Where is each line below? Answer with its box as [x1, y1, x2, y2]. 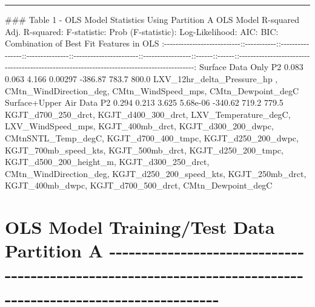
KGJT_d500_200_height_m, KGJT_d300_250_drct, [5, 155, 210, 168]
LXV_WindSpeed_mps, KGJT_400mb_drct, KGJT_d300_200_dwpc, [5, 120, 274, 132]
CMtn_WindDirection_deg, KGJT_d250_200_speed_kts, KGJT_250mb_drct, [5, 167, 307, 179]
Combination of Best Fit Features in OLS [5, 37, 159, 50]
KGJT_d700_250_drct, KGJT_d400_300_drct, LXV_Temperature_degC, [5, 108, 291, 120]
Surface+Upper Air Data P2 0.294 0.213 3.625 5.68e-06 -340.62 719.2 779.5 [5, 96, 283, 109]
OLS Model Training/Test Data [5, 215, 275, 239]
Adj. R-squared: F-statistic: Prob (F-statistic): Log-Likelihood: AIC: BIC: [5, 25, 279, 37]
